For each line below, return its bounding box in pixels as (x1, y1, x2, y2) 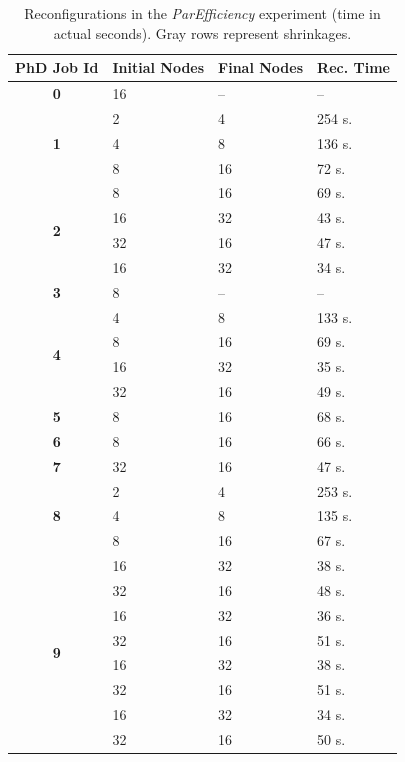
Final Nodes (218, 57, 304, 78)
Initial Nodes (112, 57, 205, 78)
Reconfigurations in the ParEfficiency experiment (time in (24, 3, 381, 23)
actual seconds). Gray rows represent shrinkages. (53, 22, 352, 43)
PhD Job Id (15, 57, 99, 78)
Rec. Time (317, 57, 390, 78)
